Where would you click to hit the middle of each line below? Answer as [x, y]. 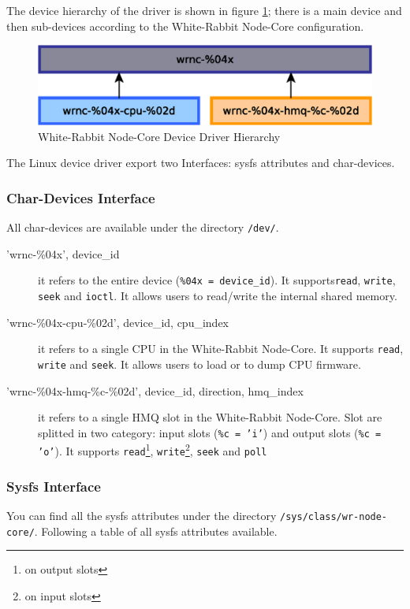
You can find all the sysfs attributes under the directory [142, 515]
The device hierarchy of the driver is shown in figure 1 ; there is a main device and [204, 10]
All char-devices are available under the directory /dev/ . [143, 227]
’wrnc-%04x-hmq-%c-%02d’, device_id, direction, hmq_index [155, 390]
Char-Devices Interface [81, 197]
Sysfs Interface [54, 486]
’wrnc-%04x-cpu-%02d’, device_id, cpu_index [118, 322]
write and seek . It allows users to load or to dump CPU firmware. [199, 364]
